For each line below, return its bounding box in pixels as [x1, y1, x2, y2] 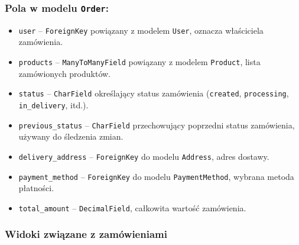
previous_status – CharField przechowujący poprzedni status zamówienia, [18, 118, 295, 131]
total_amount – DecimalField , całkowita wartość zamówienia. [18, 201, 246, 214]
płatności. [18, 182, 54, 194]
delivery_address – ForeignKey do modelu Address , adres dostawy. [18, 150, 269, 162]
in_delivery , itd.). [18, 98, 89, 111]
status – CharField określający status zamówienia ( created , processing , [18, 87, 289, 99]
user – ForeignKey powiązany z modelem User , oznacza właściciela [18, 24, 264, 36]
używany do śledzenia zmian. [18, 130, 123, 143]
